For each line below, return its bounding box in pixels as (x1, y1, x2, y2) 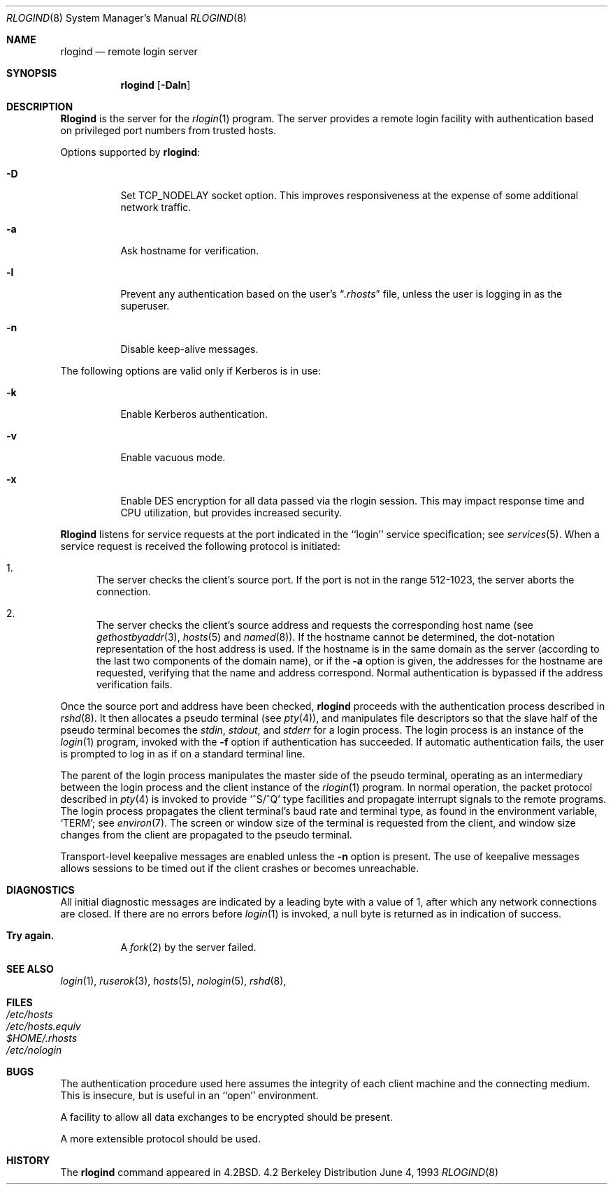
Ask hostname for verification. (120, 245, 259, 256)
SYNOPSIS (6, 67, 57, 79)
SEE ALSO (6, 963, 54, 975)
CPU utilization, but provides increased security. (120, 507, 342, 518)
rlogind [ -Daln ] (120, 79, 191, 91)
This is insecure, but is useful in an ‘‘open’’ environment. (60, 1089, 319, 1101)
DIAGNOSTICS (6, 884, 75, 896)
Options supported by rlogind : (60, 146, 201, 158)
